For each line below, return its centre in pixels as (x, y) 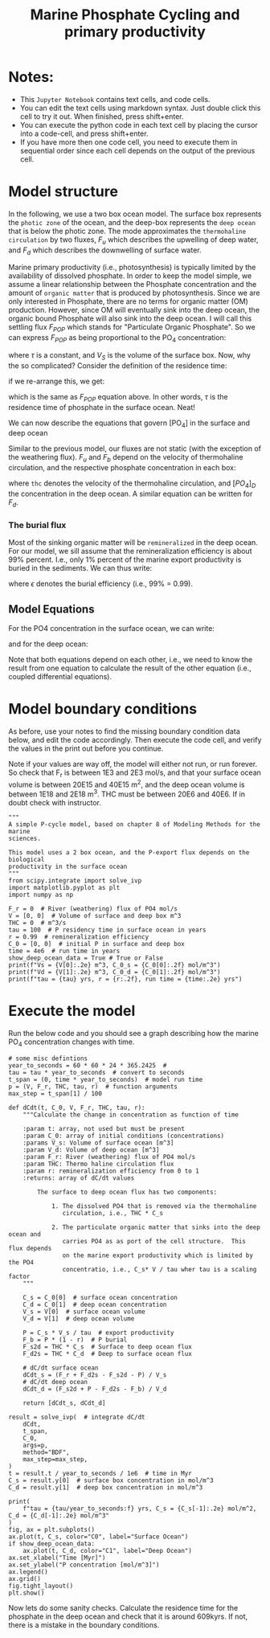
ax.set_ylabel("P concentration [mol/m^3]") (84, 1565)
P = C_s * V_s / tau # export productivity (98, 1333)
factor (19, 1276)
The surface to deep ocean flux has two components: (127, 1192)
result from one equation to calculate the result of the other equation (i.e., (130, 668)
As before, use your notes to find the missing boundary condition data (124, 731)
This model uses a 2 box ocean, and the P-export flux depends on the (129, 853)
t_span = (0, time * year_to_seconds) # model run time (106, 1079)
